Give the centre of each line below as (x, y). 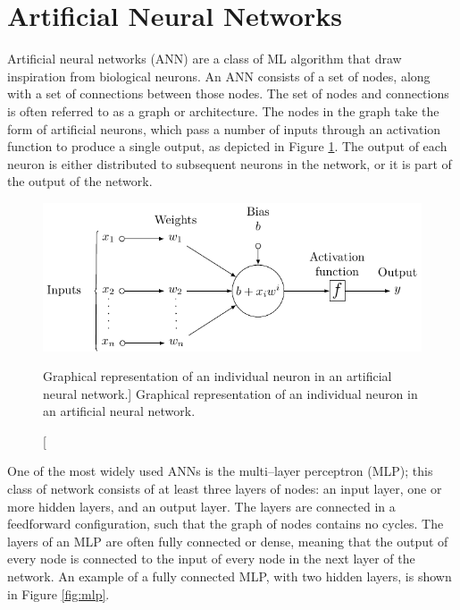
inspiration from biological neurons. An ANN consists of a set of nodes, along (219, 76)
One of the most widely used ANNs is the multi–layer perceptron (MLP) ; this (220, 471)
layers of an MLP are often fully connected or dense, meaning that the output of (228, 541)
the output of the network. (80, 181)
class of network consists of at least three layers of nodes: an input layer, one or (225, 489)
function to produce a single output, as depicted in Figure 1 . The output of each (227, 146)
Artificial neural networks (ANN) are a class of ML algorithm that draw (205, 59)
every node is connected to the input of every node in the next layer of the (211, 559)
